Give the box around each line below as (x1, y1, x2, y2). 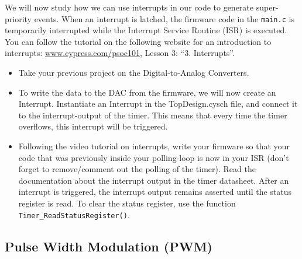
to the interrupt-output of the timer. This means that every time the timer (18, 108, 287, 121)
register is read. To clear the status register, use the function (18, 197, 236, 209)
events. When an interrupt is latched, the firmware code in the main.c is (34, 12, 294, 24)
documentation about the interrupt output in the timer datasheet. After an (18, 174, 289, 186)
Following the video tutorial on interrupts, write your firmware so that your (18, 140, 290, 152)
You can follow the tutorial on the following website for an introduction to (5, 35, 272, 47)
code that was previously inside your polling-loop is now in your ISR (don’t (18, 151, 289, 163)
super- (256, 1, 279, 13)
